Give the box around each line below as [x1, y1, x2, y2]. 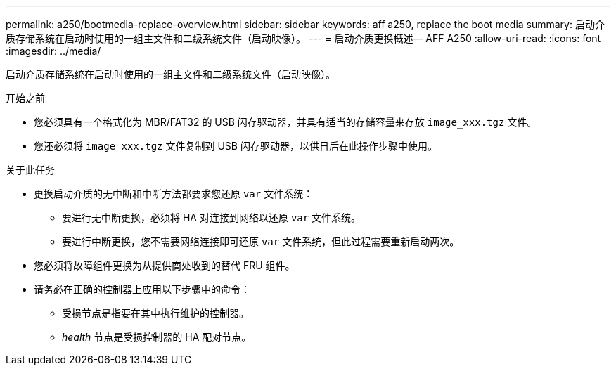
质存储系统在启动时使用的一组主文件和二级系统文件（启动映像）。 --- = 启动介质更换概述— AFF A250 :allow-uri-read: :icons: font [6, 32, 601, 44]
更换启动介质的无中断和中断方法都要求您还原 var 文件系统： [34, 188, 314, 200]
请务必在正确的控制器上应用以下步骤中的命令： [34, 283, 250, 295]
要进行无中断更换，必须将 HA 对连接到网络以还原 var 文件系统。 [62, 211, 361, 223]
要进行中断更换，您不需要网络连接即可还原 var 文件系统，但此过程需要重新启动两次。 [62, 235, 460, 247]
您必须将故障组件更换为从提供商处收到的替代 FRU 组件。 [34, 259, 295, 271]
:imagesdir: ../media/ [6, 45, 101, 57]
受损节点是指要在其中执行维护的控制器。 [62, 307, 249, 319]
